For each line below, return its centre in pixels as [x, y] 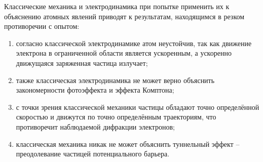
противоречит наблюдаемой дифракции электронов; [95, 126]
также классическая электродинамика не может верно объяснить [115, 80]
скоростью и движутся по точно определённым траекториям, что [116, 117]
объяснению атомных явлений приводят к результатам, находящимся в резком [124, 16]
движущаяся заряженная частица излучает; [82, 63]
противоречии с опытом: [42, 26]
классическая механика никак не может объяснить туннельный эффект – [128, 144]
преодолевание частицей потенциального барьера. [93, 154]
